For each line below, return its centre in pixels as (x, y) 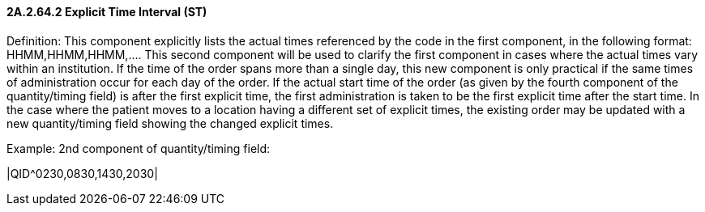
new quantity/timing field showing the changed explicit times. (170, 123)
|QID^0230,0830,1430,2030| (82, 173)
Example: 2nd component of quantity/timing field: (139, 148)
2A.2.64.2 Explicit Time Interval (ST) (107, 12)
